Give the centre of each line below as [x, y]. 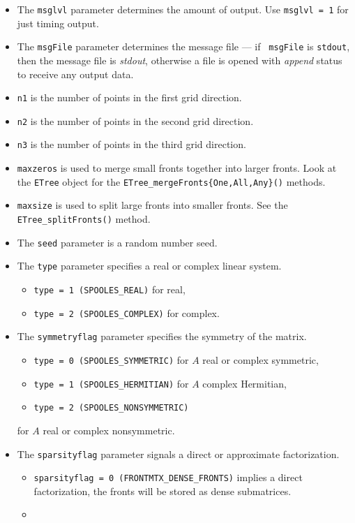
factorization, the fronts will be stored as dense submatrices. [163, 491]
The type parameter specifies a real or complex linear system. [149, 266]
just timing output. [58, 23]
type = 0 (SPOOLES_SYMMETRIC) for [111, 359]
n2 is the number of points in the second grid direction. [135, 120]
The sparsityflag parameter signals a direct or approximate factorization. [178, 454]
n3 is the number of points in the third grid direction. [131, 144]
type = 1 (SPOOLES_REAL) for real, [109, 289]
